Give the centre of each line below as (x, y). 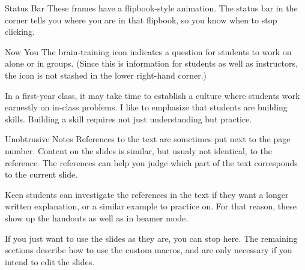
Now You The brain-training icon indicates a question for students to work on (148, 51)
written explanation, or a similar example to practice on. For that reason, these (151, 206)
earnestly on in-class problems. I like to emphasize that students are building (146, 107)
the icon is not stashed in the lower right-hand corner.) (106, 75)
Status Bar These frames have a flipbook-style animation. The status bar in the (151, 8)
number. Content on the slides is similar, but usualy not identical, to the (138, 150)
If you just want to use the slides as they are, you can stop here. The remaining (151, 238)
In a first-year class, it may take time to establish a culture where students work (152, 95)
